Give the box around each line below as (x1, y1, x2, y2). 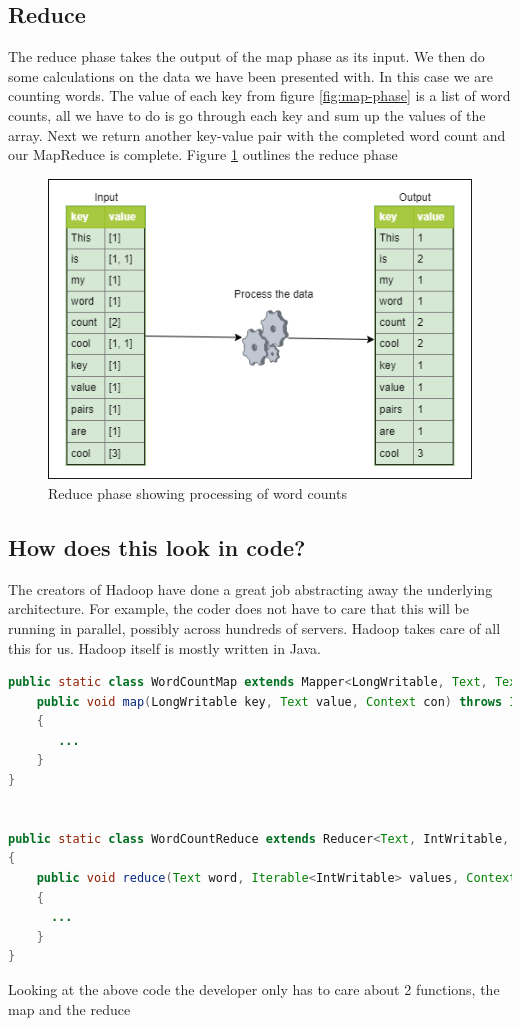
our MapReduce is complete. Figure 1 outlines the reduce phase (8, 144, 398, 165)
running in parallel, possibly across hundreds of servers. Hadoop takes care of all (8, 617, 501, 638)
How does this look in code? (8, 531, 306, 562)
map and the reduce (8, 998, 131, 1019)
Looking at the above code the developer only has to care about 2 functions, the (8, 979, 500, 1000)
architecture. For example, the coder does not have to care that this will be (8, 598, 469, 619)
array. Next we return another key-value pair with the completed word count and (8, 124, 506, 145)
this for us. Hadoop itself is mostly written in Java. (8, 637, 321, 658)
